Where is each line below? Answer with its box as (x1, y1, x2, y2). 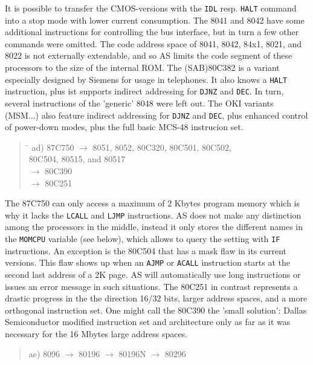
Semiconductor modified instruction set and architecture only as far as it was (5, 315, 291, 328)
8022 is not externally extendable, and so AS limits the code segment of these (5, 49, 292, 62)
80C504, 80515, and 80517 (28, 153, 126, 165)
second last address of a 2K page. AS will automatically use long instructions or (5, 268, 301, 280)
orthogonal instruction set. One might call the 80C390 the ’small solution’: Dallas (5, 303, 307, 316)
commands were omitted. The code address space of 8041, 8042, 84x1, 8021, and (5, 37, 302, 50)
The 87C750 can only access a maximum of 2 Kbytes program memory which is (5, 197, 300, 209)
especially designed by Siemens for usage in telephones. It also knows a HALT (5, 73, 288, 85)
